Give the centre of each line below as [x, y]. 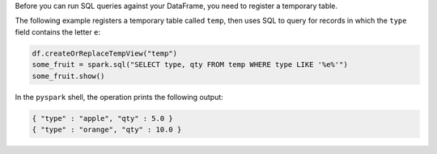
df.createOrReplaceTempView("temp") [105, 53]
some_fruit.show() [68, 76]
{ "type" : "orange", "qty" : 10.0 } [107, 129]
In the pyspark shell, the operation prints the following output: [119, 97]
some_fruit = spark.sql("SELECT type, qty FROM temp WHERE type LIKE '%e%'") [190, 65]
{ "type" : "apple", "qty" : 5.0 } [102, 118]
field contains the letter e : [58, 31]
